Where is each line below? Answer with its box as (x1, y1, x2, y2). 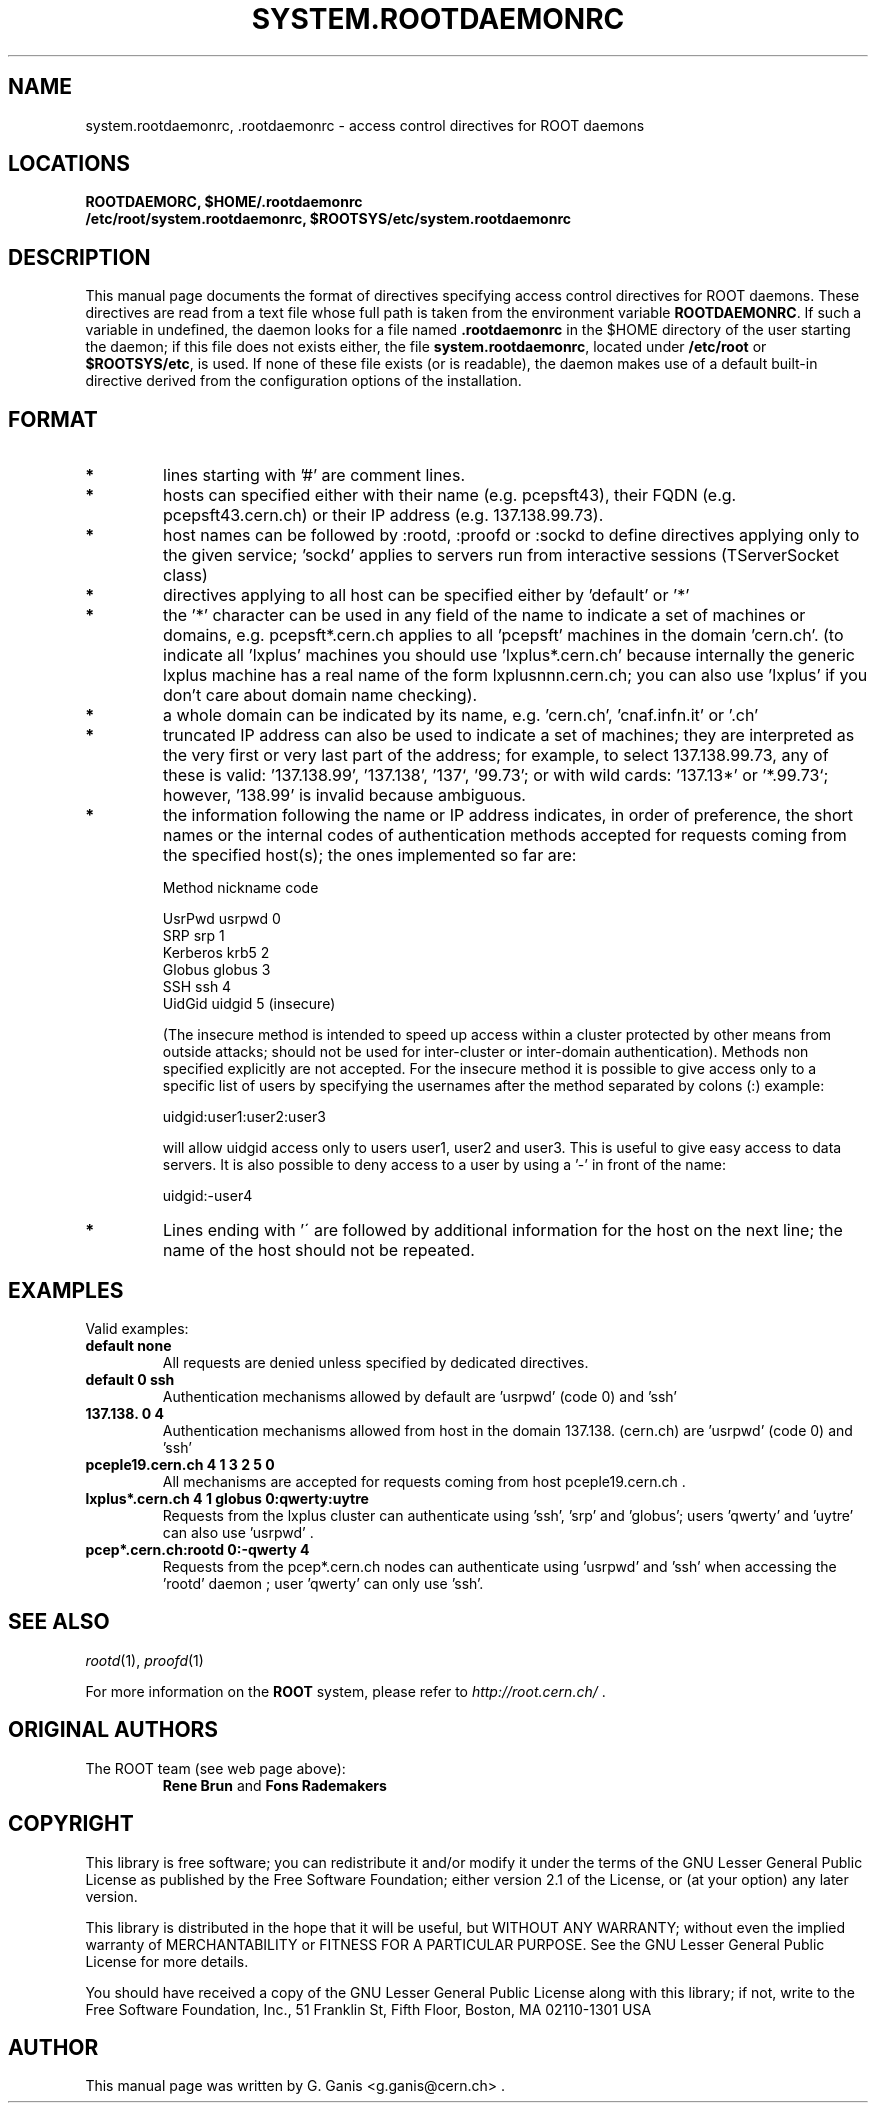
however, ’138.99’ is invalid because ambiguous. (163, 785, 526, 806)
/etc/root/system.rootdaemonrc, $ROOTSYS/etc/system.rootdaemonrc (85, 210, 572, 228)
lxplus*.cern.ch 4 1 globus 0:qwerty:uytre (85, 1489, 369, 1507)
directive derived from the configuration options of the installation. (85, 372, 522, 390)
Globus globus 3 (162, 961, 271, 979)
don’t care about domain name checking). (163, 685, 478, 706)
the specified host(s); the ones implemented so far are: (163, 845, 577, 866)
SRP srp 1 (162, 927, 225, 945)
